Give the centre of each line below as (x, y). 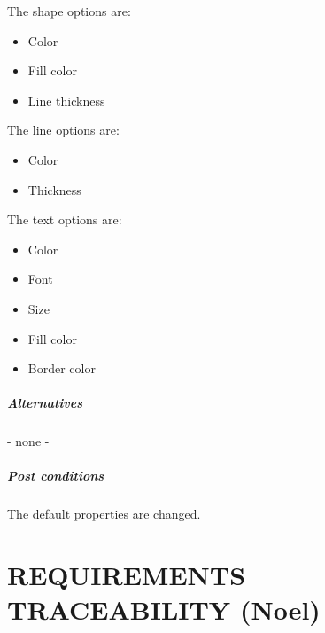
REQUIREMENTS (127, 575)
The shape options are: (69, 11)
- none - (28, 441)
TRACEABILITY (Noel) (164, 610)
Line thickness (66, 100)
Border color (62, 368)
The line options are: (63, 130)
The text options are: (65, 219)
